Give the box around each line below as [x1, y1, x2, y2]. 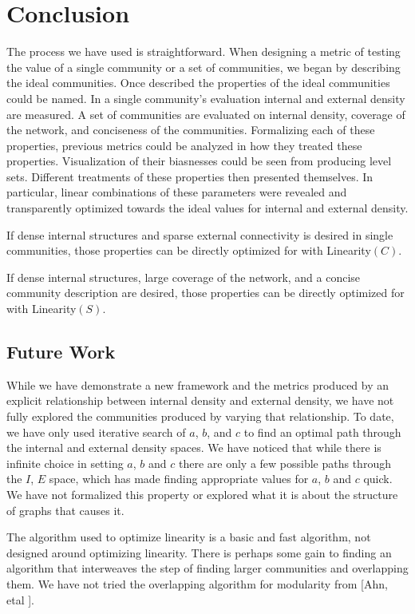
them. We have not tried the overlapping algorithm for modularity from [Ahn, [6, 575, 388, 592]
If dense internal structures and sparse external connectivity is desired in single [6, 226, 393, 243]
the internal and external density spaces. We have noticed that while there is [6, 439, 381, 456]
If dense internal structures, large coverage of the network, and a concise [6, 268, 361, 285]
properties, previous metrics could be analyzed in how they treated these [6, 137, 362, 153]
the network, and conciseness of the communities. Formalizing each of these [6, 121, 375, 138]
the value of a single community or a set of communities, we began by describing [6, 58, 401, 75]
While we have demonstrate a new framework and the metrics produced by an [6, 376, 389, 393]
